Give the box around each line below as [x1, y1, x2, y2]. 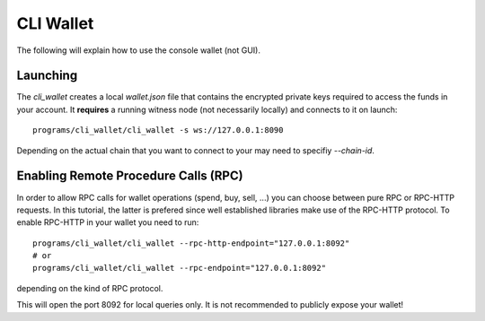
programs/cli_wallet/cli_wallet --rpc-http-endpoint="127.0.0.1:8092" [32, 238, 350, 248]
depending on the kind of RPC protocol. [16, 282, 163, 293]
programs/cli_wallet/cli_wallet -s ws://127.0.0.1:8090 [32, 126, 284, 135]
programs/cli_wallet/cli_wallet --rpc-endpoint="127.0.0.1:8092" [32, 263, 327, 273]
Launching [16, 68, 78, 83]
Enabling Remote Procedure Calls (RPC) [16, 169, 243, 184]
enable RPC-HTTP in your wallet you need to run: [16, 217, 199, 228]
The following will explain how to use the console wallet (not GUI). [16, 45, 260, 56]
